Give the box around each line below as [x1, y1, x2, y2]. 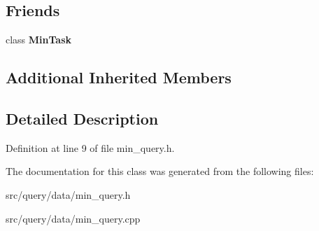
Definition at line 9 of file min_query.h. [6, 140, 175, 155]
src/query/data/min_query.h [6, 187, 131, 202]
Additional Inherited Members [6, 66, 232, 88]
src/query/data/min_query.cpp [6, 211, 141, 225]
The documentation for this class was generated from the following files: [6, 164, 314, 178]
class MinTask [6, 32, 72, 47]
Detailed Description [6, 107, 159, 129]
